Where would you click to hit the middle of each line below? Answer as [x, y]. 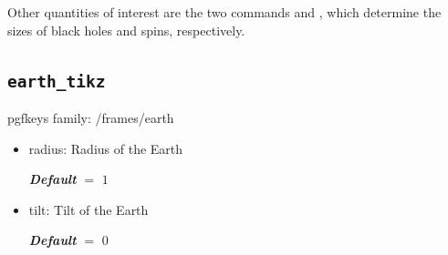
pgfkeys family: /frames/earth [91, 117]
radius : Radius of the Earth [106, 148]
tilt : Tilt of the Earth [89, 209]
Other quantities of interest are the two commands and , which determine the [224, 12]
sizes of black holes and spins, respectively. [126, 30]
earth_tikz [57, 81]
